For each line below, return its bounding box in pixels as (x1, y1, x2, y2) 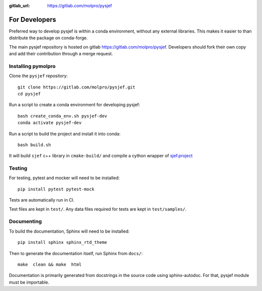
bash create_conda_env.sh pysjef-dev (17, 113, 108, 119)
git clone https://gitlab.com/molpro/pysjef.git (17, 84, 135, 90)
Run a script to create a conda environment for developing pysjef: (9, 102, 140, 108)
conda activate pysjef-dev (17, 120, 82, 126)
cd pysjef (17, 91, 41, 97)
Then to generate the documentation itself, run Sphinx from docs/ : (9, 250, 143, 256)
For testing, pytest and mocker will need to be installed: (9, 175, 120, 181)
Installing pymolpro (9, 63, 56, 69)
